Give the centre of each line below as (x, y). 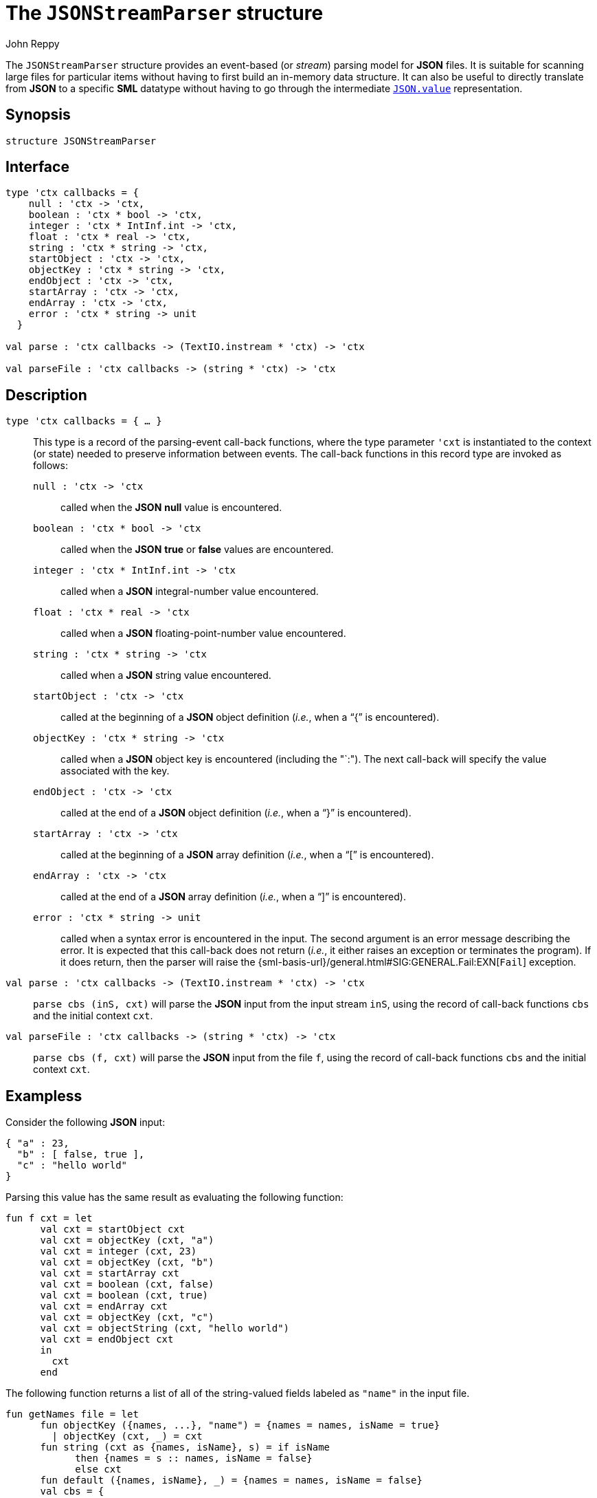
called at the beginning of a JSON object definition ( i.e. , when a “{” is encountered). (250, 717)
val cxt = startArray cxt (110, 1273)
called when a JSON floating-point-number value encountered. (203, 633)
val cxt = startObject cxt (113, 1229)
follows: (50, 466)
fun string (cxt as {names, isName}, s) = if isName (185, 1447)
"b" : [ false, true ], (81, 1154)
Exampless (44, 1096)
